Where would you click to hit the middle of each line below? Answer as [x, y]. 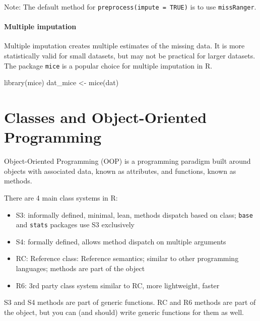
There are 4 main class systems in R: [61, 197]
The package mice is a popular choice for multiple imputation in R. [108, 65]
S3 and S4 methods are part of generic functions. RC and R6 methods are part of [130, 302]
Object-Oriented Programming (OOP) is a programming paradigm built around [127, 161]
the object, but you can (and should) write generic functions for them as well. [124, 312]
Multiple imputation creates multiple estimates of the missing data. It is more [124, 46]
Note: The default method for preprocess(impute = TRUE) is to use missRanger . [130, 7]
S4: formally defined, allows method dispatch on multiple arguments [121, 241]
